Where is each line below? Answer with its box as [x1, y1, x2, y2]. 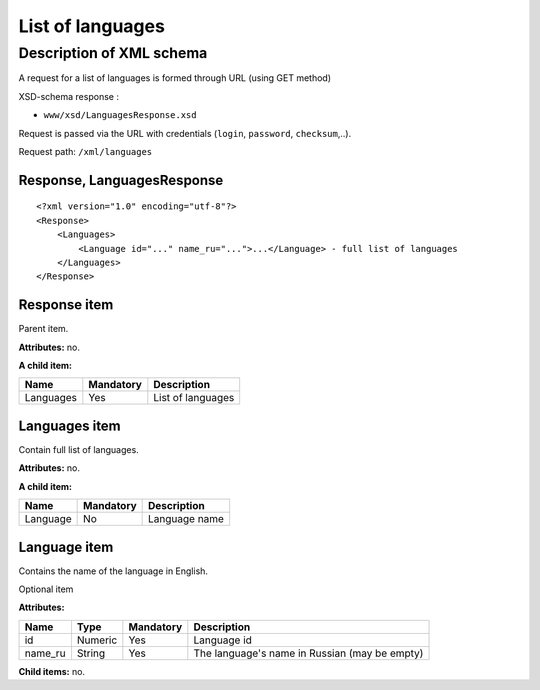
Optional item [18, 583, 74, 595]
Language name [148, 512, 225, 526]
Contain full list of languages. [18, 443, 139, 455]
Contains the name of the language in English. [18, 565, 209, 577]
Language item [18, 538, 114, 555]
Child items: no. [18, 665, 85, 677]
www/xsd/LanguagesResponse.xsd [43, 110, 197, 121]
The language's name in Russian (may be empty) [193, 646, 424, 660]
